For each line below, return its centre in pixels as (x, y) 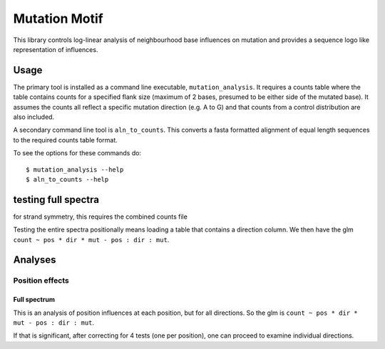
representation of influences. (56, 49)
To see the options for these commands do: (77, 153)
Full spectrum (34, 300)
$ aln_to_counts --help (67, 179)
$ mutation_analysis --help (75, 170)
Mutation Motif (58, 19)
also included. (34, 117)
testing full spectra (56, 199)
